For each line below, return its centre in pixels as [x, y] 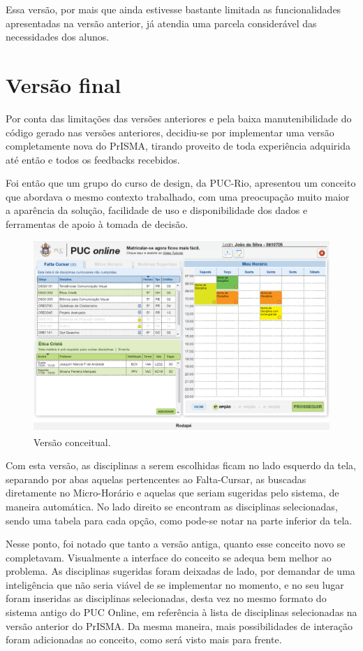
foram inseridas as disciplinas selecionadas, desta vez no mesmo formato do [166, 598]
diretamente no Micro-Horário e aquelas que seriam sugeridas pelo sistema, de [172, 493]
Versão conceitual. [72, 442]
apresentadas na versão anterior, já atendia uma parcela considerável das [161, 23]
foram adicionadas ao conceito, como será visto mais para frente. [144, 639]
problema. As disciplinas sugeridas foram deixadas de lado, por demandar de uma [180, 571]
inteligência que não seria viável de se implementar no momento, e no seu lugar [175, 584]
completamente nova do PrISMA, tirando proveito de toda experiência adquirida [178, 146]
